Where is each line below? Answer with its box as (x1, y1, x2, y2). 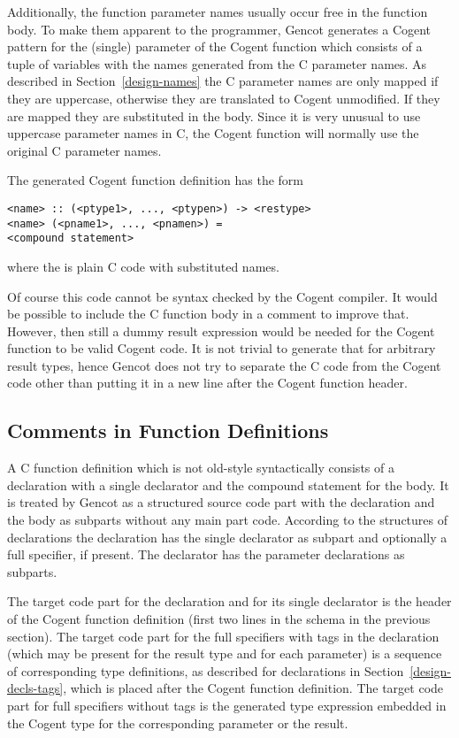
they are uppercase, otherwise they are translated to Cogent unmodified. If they (7, 88, 440, 107)
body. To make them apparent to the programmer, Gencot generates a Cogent (7, 19, 432, 38)
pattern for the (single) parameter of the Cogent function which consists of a (7, 37, 423, 56)
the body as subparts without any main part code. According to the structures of (7, 511, 448, 529)
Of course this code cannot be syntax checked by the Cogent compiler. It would (7, 287, 438, 305)
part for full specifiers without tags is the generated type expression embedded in (7, 696, 447, 714)
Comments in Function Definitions (7, 417, 329, 444)
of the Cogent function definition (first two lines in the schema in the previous (7, 610, 431, 628)
